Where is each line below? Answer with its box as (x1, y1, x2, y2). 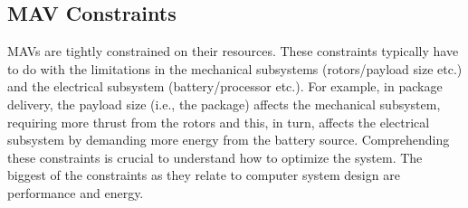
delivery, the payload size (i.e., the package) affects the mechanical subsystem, (7, 94, 441, 113)
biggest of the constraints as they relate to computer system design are (7, 165, 400, 184)
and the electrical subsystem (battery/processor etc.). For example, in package (7, 77, 443, 96)
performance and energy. (7, 183, 144, 202)
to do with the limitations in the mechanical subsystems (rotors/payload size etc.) (7, 59, 463, 78)
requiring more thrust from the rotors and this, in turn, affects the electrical (7, 112, 430, 131)
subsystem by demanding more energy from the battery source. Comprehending (7, 130, 450, 149)
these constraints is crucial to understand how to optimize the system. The (7, 147, 423, 166)
